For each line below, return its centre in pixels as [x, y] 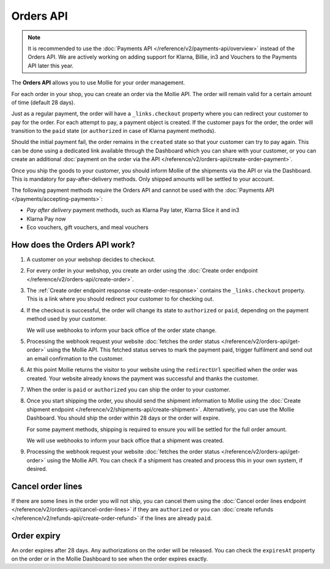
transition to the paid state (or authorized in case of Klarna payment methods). [114, 131]
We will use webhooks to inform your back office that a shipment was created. [125, 440]
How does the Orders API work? [73, 245]
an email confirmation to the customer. [75, 358]
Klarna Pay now [46, 219]
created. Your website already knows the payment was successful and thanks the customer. [143, 378]
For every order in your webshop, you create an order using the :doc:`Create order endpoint [142, 271]
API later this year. [51, 66]
